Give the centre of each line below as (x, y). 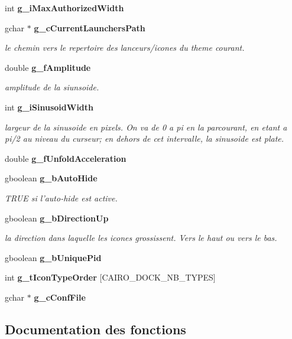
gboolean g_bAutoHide (51, 178)
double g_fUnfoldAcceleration (66, 158)
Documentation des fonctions (95, 329)
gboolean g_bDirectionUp (57, 218)
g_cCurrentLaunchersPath (90, 27)
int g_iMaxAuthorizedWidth (64, 8)
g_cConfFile (60, 297)
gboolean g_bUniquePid (53, 257)
